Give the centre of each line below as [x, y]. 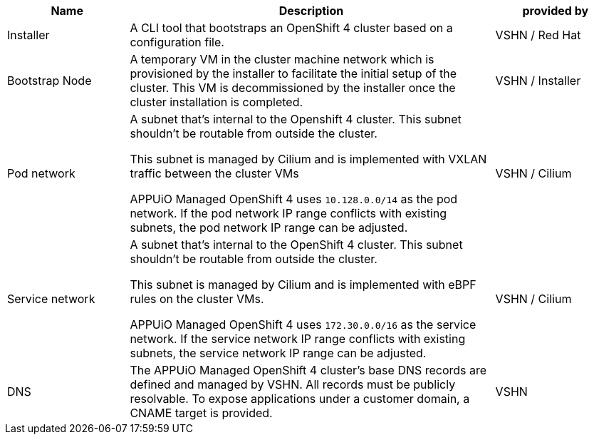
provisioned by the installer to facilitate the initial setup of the [293, 73]
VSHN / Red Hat [538, 35]
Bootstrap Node [49, 81]
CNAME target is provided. [201, 413]
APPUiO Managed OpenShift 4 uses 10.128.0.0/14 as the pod [294, 199]
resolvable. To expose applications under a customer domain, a [300, 399]
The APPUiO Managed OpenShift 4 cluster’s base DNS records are [308, 370]
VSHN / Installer [538, 81]
